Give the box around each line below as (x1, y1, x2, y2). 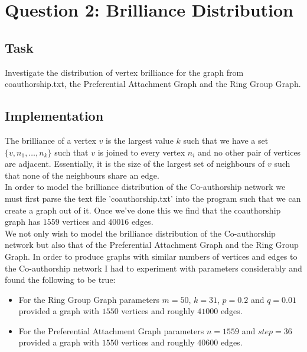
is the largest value (105, 134, 174, 146)
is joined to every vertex (97, 146, 185, 158)
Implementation (5, 106, 104, 125)
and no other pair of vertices (198, 146, 301, 158)
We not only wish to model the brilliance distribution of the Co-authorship (5, 227, 276, 239)
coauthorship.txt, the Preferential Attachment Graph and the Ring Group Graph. (5, 77, 301, 90)
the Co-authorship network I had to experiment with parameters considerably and (5, 261, 302, 274)
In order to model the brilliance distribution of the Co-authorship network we (5, 180, 286, 193)
